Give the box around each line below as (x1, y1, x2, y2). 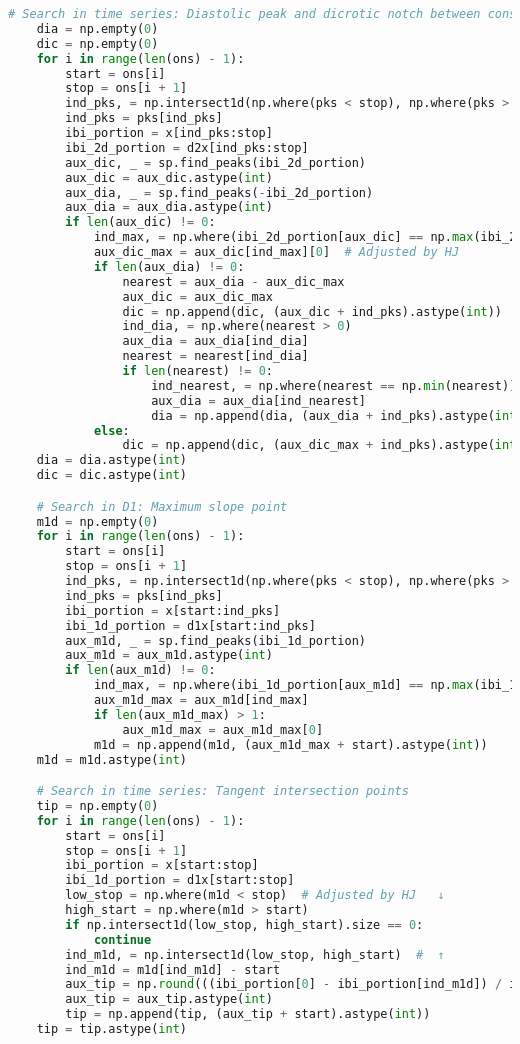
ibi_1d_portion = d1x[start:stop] (65, 873, 295, 888)
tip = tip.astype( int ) (36, 1022, 188, 1037)
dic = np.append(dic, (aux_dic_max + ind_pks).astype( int (122, 438, 517, 453)
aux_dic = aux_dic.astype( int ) (65, 170, 273, 185)
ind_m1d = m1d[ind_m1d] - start (65, 962, 281, 977)
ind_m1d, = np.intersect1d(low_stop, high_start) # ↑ (65, 947, 445, 962)
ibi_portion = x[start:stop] (65, 858, 259, 873)
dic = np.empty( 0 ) (36, 36, 159, 51)
